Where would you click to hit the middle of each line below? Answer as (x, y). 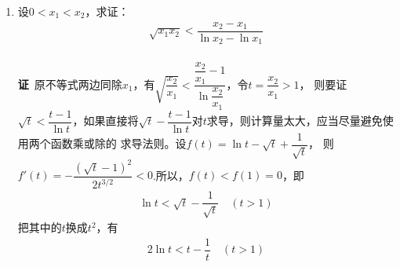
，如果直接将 (105, 121)
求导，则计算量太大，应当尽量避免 (295, 121)
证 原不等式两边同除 (70, 84)
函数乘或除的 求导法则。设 (118, 143)
